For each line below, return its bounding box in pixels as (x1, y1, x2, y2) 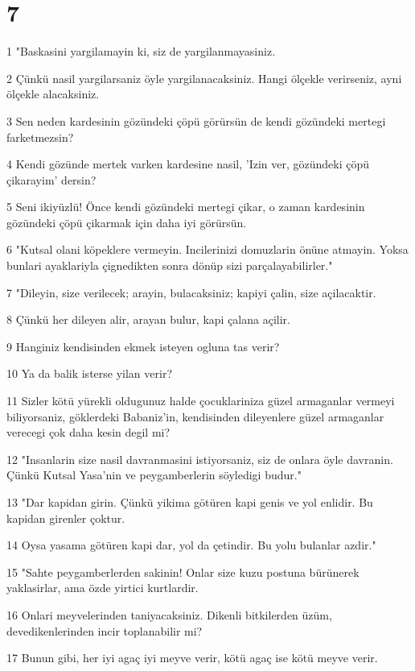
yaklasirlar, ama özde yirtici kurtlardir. (6, 579, 199, 596)
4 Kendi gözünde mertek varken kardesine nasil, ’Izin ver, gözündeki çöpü (6, 155, 370, 172)
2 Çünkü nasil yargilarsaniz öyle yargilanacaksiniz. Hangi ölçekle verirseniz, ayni (6, 69, 402, 86)
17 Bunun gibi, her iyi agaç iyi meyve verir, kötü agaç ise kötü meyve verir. (6, 649, 378, 666)
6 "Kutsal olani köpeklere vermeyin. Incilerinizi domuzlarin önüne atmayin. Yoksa (6, 241, 409, 258)
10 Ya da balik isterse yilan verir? (6, 365, 172, 382)
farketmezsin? (6, 128, 74, 145)
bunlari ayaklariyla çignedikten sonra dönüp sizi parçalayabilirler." (6, 257, 333, 274)
